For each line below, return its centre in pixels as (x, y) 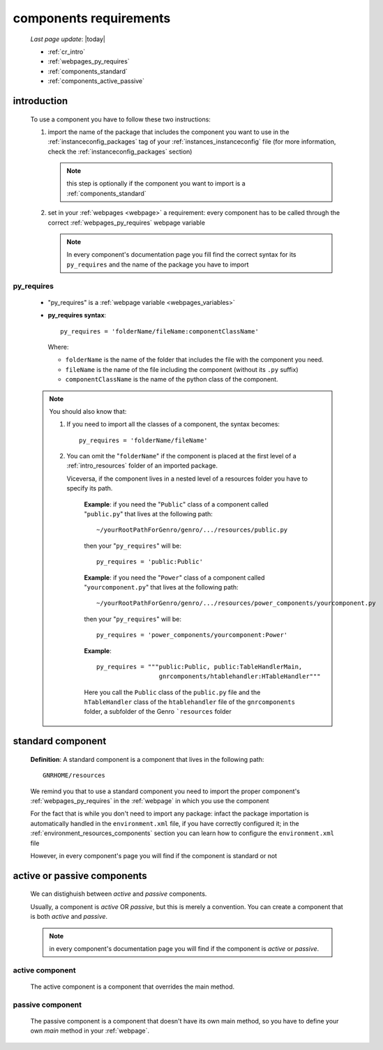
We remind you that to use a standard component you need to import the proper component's (165, 791)
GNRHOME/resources (74, 775)
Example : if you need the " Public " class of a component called (176, 504)
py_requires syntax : (77, 315)
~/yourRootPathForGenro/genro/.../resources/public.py (192, 530)
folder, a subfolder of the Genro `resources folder (158, 712)
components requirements (92, 18)
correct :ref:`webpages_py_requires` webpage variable (127, 223)
